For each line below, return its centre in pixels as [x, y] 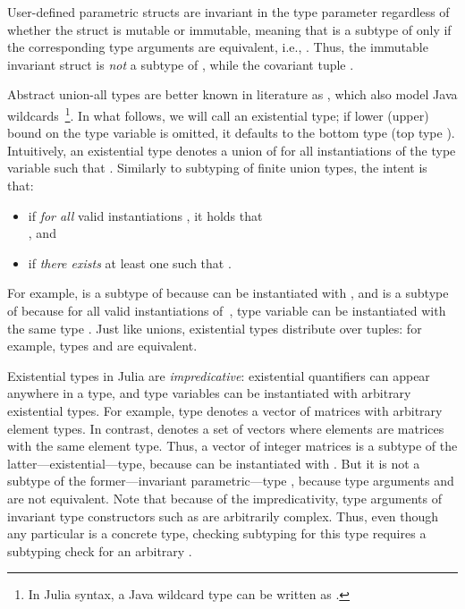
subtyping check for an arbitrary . [100, 550]
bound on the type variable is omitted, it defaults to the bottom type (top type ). [231, 133]
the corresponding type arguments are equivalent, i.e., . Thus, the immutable [218, 47]
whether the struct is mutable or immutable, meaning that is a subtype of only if [229, 29]
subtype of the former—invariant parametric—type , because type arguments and [231, 481]
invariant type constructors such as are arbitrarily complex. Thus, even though [223, 516]
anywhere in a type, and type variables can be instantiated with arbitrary [209, 393]
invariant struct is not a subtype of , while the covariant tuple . [181, 64]
